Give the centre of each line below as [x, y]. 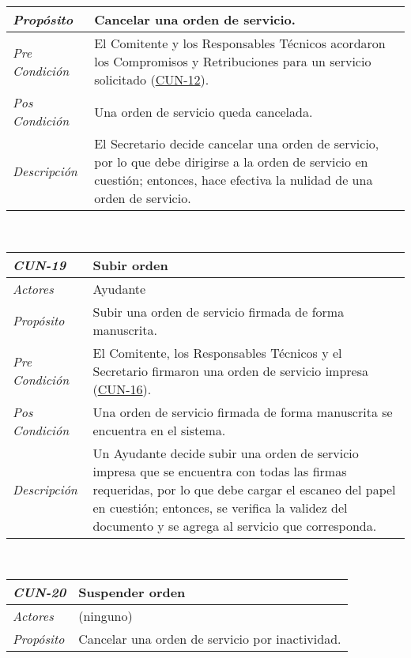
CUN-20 [40, 592]
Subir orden [130, 265]
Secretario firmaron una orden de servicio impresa [230, 370]
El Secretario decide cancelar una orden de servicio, [237, 143]
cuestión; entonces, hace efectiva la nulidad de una [234, 180]
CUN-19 [40, 265]
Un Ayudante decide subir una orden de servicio [226, 453]
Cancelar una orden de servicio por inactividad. [210, 639]
